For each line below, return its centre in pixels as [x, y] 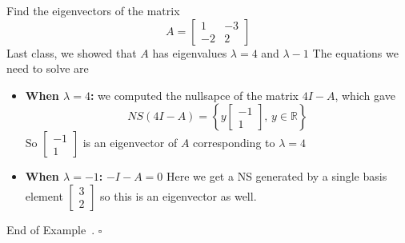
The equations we [355, 52]
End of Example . [51, 229]
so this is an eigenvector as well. [178, 195]
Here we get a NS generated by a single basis [277, 176]
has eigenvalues [190, 52]
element [44, 195]
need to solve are [48, 68]
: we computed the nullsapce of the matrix [194, 95]
